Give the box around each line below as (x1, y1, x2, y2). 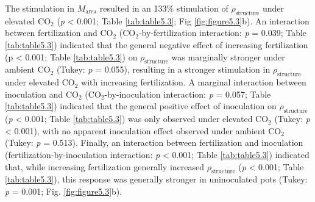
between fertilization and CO (5, 26, 113, 39)
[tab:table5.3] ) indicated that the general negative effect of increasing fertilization (5, 38, 308, 51)
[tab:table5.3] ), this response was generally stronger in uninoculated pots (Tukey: (5, 173, 308, 186)
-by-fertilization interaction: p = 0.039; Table (138, 26, 307, 39)
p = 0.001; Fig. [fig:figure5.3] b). (5, 184, 122, 197)
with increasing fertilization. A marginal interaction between (81, 76, 306, 88)
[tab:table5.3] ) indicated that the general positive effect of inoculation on (5, 99, 277, 112)
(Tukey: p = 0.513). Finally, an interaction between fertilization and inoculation (5, 136, 303, 149)
